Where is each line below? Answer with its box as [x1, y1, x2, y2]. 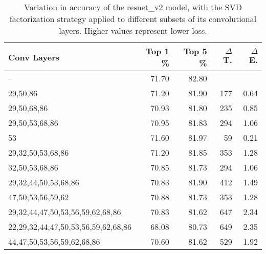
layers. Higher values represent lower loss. [59, 25, 207, 36]
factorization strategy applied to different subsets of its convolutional [9, 13, 257, 25]
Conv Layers [8, 51, 60, 63]
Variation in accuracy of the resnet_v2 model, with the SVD [24, 1, 242, 13]
